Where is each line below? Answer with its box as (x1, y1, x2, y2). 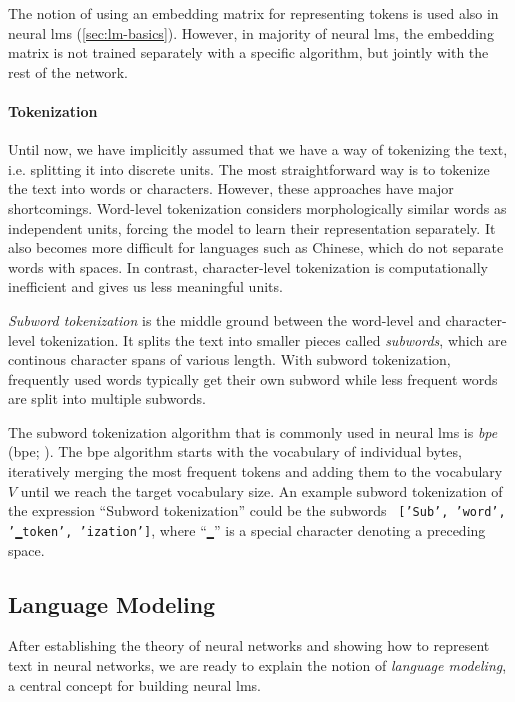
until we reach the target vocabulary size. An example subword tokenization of (20, 480, 503, 501)
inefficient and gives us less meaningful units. (8, 276, 283, 297)
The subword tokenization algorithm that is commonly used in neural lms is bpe (8, 421, 498, 442)
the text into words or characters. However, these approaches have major (8, 178, 454, 199)
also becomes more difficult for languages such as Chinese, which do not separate (8, 237, 504, 258)
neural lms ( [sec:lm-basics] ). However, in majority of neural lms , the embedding (8, 22, 494, 43)
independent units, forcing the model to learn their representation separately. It (8, 217, 496, 238)
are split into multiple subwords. (8, 388, 206, 409)
